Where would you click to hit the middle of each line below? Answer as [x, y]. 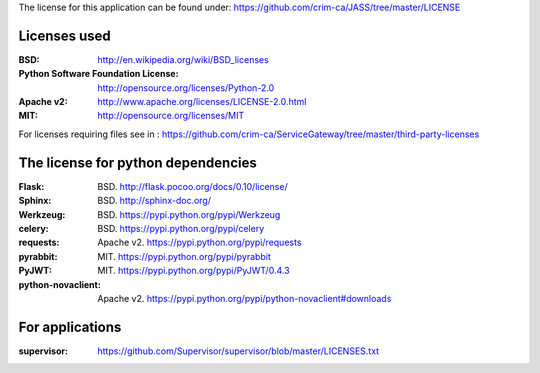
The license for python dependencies [137, 162]
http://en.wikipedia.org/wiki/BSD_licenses [183, 59]
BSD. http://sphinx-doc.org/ [154, 201]
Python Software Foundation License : [98, 74]
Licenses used [65, 35]
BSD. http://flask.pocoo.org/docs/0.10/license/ [193, 186]
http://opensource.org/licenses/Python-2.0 [186, 87]
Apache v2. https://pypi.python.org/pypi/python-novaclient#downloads [244, 298]
